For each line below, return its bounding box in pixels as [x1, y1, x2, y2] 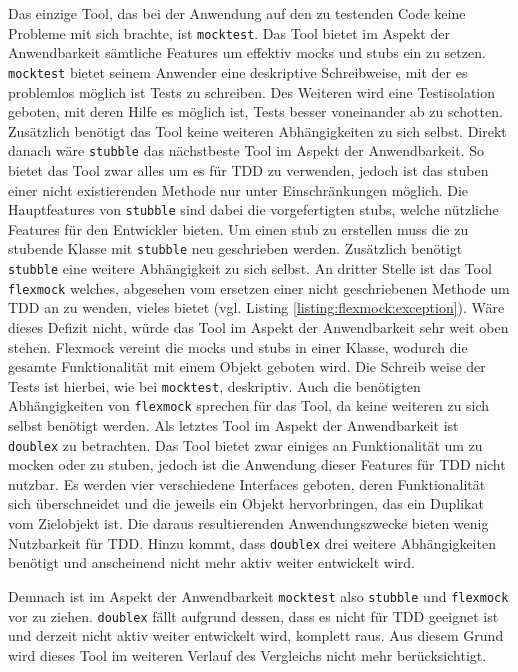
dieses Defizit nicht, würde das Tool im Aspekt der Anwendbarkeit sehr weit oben [8, 316, 509, 337]
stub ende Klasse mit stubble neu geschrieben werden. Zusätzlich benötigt [8, 238, 463, 259]
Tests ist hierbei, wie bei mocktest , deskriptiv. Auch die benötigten [8, 375, 421, 396]
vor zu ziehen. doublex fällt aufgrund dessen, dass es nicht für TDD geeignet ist [8, 605, 499, 626]
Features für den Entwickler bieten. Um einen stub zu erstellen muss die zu [8, 218, 469, 239]
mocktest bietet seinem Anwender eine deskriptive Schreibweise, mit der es [8, 61, 468, 82]
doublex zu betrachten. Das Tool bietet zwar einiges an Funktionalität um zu [8, 434, 483, 455]
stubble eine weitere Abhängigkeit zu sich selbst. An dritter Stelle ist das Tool [8, 258, 492, 279]
